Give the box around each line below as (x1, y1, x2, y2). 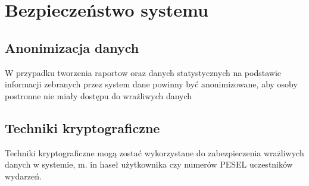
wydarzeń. (5, 169, 42, 182)
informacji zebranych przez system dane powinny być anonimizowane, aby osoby (5, 78, 298, 90)
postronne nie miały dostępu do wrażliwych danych (5, 89, 192, 102)
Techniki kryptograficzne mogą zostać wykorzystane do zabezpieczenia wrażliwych (5, 146, 304, 159)
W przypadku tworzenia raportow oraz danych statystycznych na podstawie (5, 66, 281, 78)
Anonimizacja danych (5, 38, 139, 56)
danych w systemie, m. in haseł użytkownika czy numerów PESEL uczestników (5, 158, 293, 171)
